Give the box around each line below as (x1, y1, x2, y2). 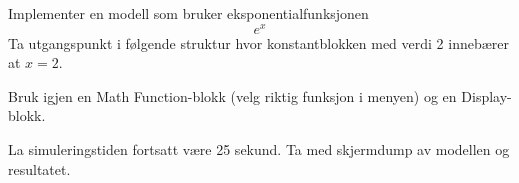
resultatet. (8, 158, 71, 179)
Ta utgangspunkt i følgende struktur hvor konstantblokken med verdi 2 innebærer (8, 32, 510, 53)
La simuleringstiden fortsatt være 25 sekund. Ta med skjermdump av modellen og (8, 139, 510, 160)
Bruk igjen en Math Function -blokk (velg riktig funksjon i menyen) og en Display (8, 85, 508, 106)
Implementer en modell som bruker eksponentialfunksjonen (8, 3, 369, 23)
